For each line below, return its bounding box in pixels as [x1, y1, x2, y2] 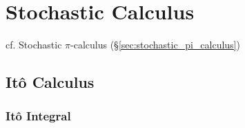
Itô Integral [6, 107, 71, 125]
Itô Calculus [6, 71, 95, 93]
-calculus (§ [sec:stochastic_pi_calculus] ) [70, 37, 240, 52]
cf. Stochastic [6, 37, 62, 52]
